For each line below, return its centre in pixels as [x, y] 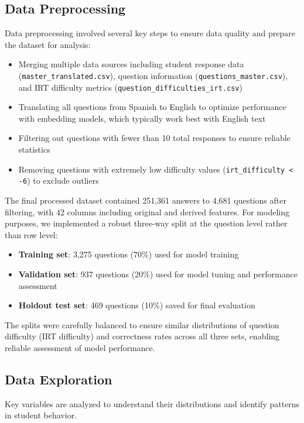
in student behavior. [41, 415]
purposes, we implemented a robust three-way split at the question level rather [146, 223]
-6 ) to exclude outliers [59, 180]
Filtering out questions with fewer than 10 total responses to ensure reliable [154, 138]
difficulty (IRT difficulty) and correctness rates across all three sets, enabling [142, 336]
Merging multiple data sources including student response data [131, 64]
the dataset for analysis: [48, 44]
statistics [34, 149]
